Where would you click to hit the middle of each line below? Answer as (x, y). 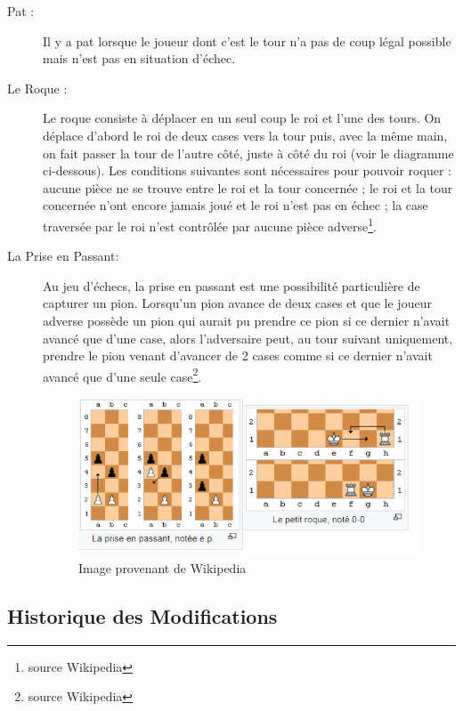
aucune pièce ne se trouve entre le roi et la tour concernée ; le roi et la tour (248, 187)
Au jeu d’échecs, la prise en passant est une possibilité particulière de (231, 285)
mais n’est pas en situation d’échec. (139, 58)
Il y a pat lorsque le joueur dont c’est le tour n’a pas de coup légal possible (247, 40)
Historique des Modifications (142, 616)
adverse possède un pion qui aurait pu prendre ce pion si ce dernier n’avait (247, 320)
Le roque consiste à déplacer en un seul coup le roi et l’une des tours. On (242, 118)
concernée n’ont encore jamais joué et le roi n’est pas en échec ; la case (236, 205)
